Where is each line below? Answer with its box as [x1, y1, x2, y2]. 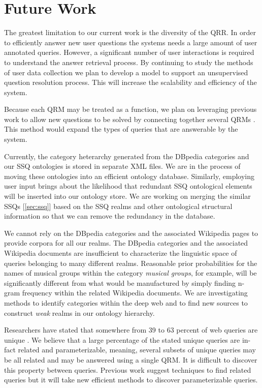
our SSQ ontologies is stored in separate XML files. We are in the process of [4, 161, 241, 171]
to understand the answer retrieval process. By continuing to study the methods [4, 56, 253, 67]
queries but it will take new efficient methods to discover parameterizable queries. [4, 374, 258, 385]
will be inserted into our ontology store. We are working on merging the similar [4, 191, 251, 201]
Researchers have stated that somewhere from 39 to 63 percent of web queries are [4, 324, 258, 335]
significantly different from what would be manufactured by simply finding [4, 277, 236, 288]
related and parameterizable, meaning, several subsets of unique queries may [18, 344, 256, 355]
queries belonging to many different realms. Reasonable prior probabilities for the [4, 257, 257, 268]
